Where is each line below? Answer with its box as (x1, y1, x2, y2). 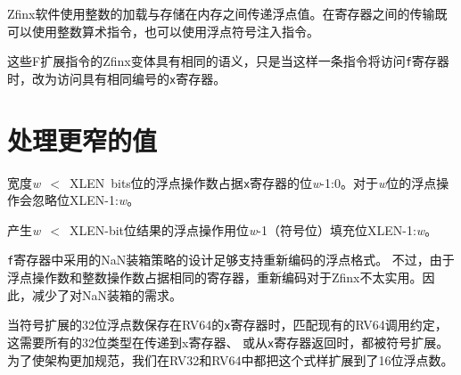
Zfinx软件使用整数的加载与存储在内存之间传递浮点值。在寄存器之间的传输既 (7, 4, 448, 22)
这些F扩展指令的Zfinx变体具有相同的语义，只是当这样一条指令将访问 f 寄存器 (7, 52, 449, 70)
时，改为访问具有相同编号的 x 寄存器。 (7, 69, 226, 87)
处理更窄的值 (7, 121, 158, 158)
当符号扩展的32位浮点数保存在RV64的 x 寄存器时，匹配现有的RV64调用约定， (7, 315, 448, 334)
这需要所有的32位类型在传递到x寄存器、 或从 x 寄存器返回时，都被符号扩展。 (7, 332, 449, 351)
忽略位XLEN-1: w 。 (31, 191, 140, 209)
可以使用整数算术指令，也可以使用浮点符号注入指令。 (7, 21, 319, 40)
